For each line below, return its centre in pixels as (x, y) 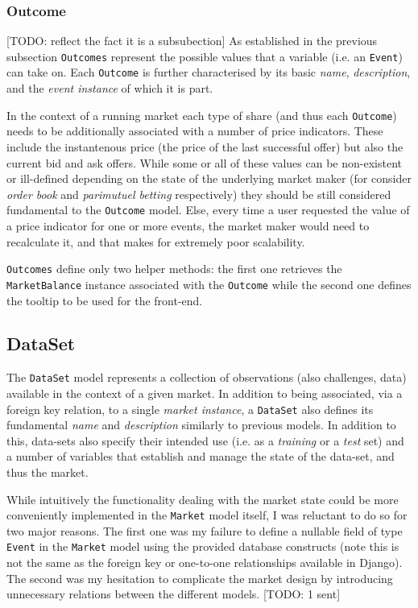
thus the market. (48, 472)
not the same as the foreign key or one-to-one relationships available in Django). (205, 563)
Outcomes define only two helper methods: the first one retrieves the (174, 269)
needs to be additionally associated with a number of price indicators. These (195, 131)
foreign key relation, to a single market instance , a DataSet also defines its (190, 409)
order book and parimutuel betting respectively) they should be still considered (199, 194)
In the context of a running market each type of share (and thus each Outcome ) (202, 115)
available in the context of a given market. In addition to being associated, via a (205, 393)
